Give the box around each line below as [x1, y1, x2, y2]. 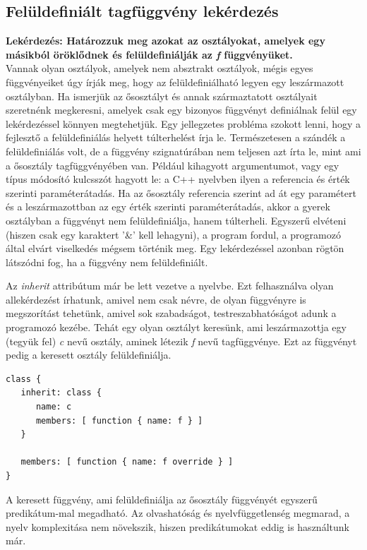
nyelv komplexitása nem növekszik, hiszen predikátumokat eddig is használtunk [6, 519, 349, 534]
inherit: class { [20, 388, 102, 398]
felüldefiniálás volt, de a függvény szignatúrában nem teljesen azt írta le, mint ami [6, 143, 361, 158]
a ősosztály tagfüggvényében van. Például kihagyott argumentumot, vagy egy [6, 157, 339, 172]
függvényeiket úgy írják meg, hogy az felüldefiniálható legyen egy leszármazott [6, 74, 344, 89]
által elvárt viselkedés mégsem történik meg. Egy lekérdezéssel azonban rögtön [6, 241, 344, 256]
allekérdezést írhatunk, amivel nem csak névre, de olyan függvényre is [6, 292, 306, 306]
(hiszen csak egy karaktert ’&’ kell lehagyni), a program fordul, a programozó [6, 227, 341, 241]
